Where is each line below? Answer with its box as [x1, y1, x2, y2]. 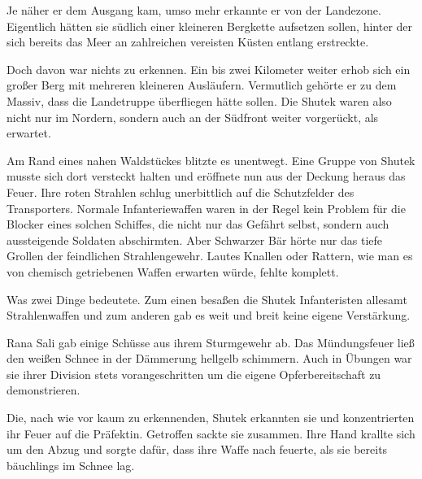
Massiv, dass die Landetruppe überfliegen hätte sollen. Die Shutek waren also [7, 92, 392, 109]
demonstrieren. [7, 381, 80, 398]
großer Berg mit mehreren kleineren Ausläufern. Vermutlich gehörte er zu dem [7, 76, 397, 94]
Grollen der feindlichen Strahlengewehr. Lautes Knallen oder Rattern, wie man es [7, 247, 413, 264]
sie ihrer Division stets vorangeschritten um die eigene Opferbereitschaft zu [7, 365, 381, 382]
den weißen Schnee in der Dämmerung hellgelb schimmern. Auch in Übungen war [7, 350, 412, 367]
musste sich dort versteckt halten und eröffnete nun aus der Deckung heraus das [7, 168, 406, 185]
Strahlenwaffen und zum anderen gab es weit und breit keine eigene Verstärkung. [7, 307, 411, 324]
